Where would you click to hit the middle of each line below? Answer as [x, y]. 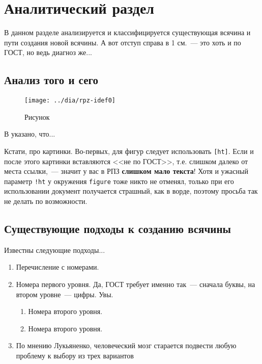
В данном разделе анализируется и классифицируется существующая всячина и [127, 32]
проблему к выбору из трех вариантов [75, 355]
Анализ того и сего [51, 80]
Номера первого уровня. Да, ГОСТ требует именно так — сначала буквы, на [136, 284]
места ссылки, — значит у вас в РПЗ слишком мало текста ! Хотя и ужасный [126, 171]
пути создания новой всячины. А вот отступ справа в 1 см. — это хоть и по [123, 42]
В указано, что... [30, 134]
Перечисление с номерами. [57, 267]
